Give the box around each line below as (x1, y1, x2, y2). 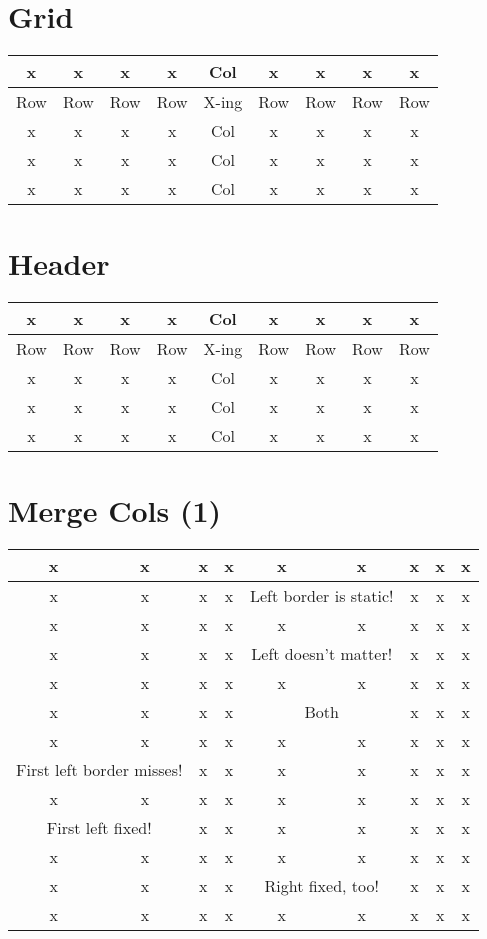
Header (8, 243, 110, 284)
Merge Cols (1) (8, 490, 222, 531)
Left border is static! (249, 584, 394, 608)
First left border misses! (16, 758, 183, 782)
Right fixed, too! (264, 874, 379, 898)
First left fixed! (46, 816, 152, 840)
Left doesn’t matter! (251, 642, 393, 666)
